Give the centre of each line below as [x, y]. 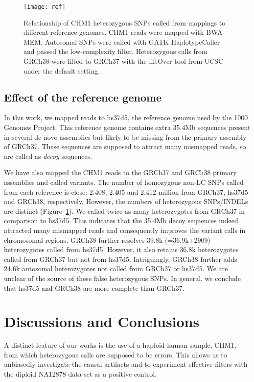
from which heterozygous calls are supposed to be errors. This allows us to [115, 354]
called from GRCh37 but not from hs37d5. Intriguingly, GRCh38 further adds [121, 259]
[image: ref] [45, 7]
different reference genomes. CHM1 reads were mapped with [114, 32]
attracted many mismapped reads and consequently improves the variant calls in [125, 230]
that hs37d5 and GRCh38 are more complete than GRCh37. [94, 288]
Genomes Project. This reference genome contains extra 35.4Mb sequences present [127, 127]
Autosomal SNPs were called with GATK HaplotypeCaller [132, 41]
